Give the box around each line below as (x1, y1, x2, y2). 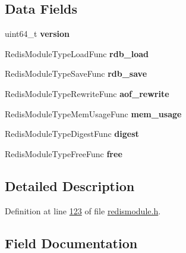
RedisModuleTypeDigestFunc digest (5, 127, 139, 140)
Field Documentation (5, 233, 138, 252)
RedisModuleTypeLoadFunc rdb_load (5, 47, 149, 60)
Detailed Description (5, 176, 135, 195)
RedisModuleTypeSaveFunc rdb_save (5, 67, 147, 80)
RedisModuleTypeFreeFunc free (5, 147, 122, 160)
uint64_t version (5, 27, 70, 40)
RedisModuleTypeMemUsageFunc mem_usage (5, 107, 182, 120)
